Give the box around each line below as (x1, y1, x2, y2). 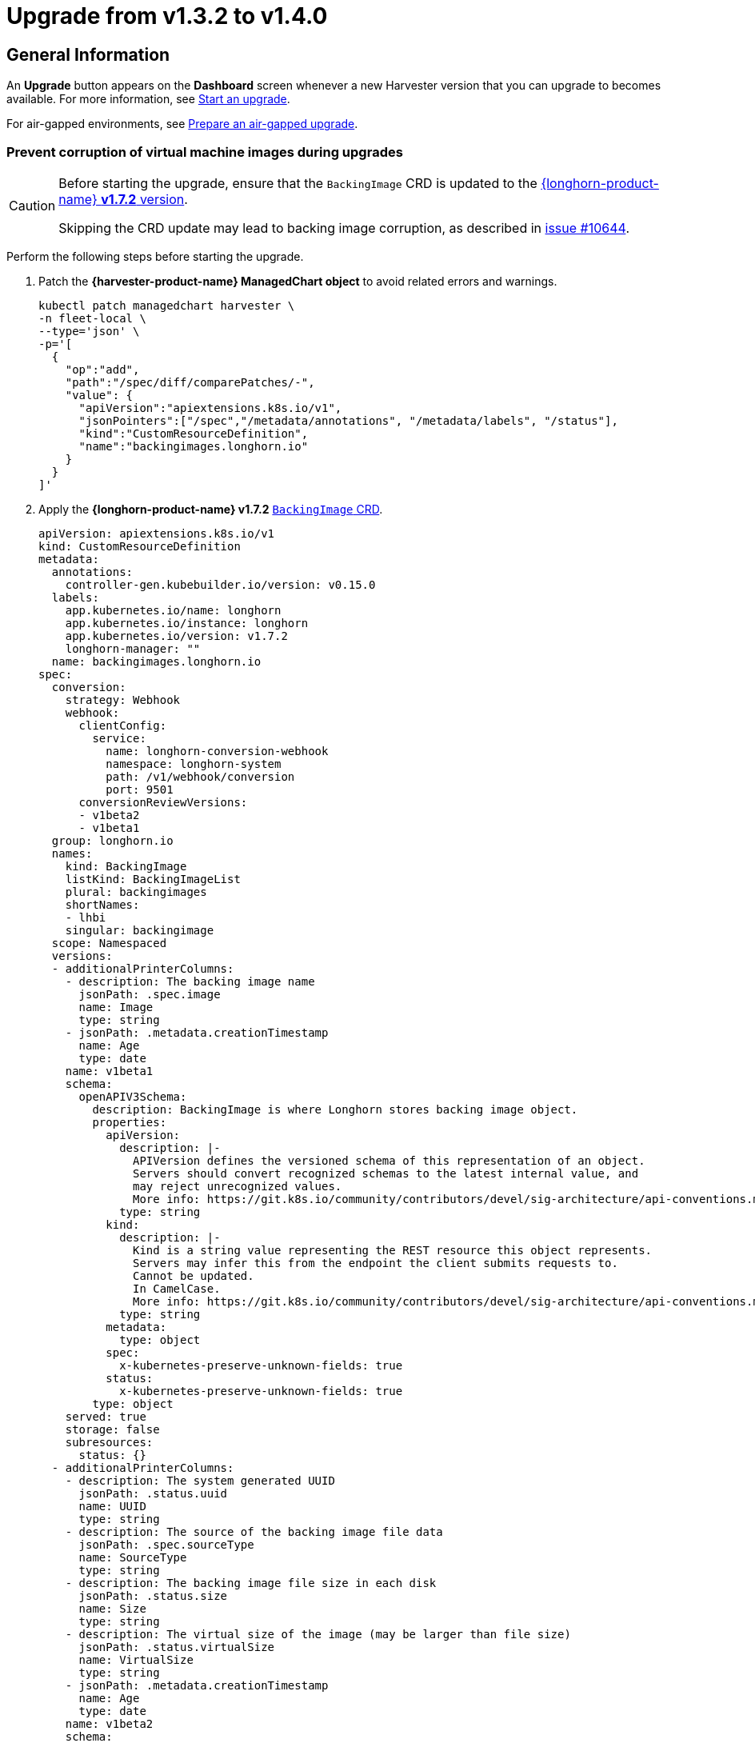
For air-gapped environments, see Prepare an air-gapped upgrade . (6, 117, 358, 131)
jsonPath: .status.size (78, 1589, 228, 1602)
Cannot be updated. (133, 1269, 254, 1282)
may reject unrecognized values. (133, 1179, 342, 1193)
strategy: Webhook (65, 693, 181, 706)
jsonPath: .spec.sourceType (78, 1537, 254, 1551)
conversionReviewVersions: (78, 795, 248, 809)
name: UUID (78, 1499, 146, 1513)
